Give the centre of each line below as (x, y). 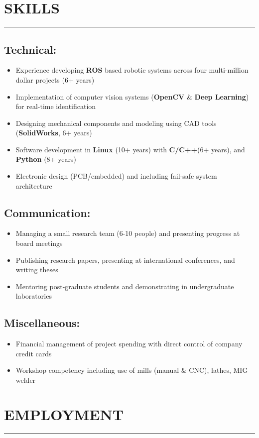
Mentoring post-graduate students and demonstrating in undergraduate (125, 286)
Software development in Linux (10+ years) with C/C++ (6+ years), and (130, 149)
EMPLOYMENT (64, 414)
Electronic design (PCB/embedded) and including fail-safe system (116, 176)
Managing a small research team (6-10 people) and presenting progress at (128, 233)
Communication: (47, 212)
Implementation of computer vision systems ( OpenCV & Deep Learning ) (132, 96)
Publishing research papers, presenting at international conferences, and (125, 260)
